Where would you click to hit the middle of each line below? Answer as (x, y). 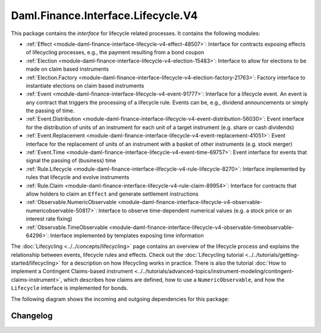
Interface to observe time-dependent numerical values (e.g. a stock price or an (195, 211)
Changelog (32, 316)
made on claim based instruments (67, 69)
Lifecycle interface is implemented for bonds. (70, 288)
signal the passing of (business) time (71, 161)
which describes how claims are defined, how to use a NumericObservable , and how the (174, 279)
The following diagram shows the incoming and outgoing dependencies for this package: (120, 299)
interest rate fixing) (49, 219)
